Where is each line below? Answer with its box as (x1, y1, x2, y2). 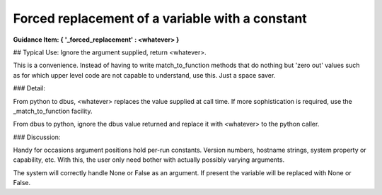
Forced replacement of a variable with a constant (13, 11, 307, 26)
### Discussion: (13, 133, 61, 141)
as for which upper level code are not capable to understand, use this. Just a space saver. (13, 71, 276, 79)
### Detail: (13, 84, 46, 93)
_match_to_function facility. (13, 107, 93, 115)
